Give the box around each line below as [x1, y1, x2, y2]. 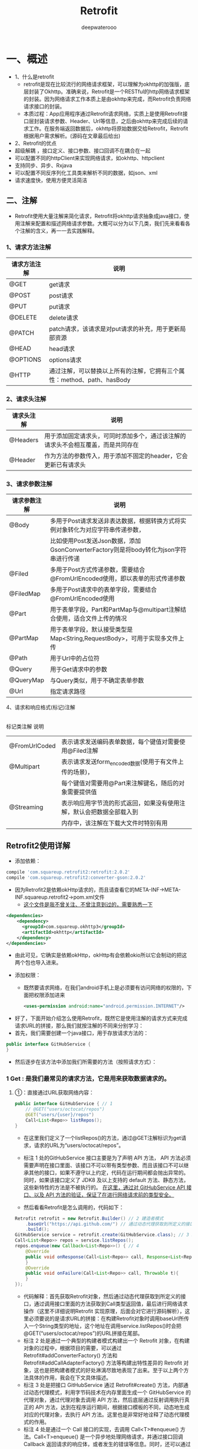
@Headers [9, 436, 39, 444]
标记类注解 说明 [6, 723, 44, 730]
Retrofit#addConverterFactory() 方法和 [23, 1352, 118, 1359]
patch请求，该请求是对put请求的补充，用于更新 [49, 324, 180, 333]
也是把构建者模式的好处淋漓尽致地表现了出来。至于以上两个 [39, 1367, 184, 1374]
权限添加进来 [34, 992, 65, 999]
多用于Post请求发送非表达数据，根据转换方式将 [49, 517, 181, 525]
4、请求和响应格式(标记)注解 [6, 704, 75, 711]
